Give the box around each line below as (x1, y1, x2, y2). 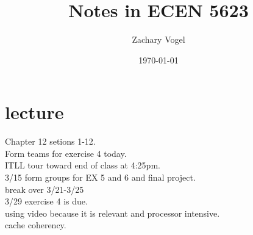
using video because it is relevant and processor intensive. (5, 206, 220, 219)
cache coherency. (5, 219, 66, 231)
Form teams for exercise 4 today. (5, 146, 127, 159)
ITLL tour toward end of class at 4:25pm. (5, 159, 160, 172)
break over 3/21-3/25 (5, 183, 84, 195)
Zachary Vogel (132, 33, 185, 46)
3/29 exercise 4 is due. (5, 195, 88, 208)
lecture (5, 99, 64, 125)
